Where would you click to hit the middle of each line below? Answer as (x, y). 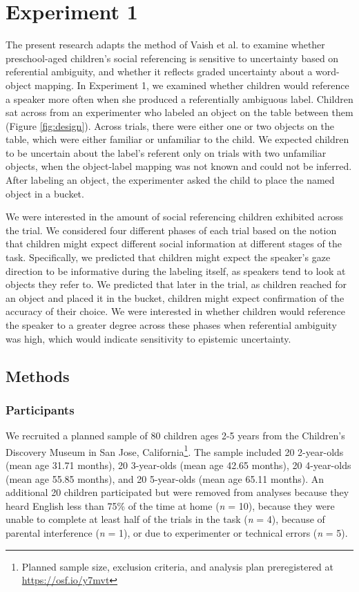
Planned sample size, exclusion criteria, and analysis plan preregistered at (177, 566)
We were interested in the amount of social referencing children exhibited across (174, 217)
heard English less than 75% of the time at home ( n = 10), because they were (170, 505)
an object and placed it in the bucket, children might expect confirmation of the (175, 297)
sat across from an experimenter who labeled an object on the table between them (179, 112)
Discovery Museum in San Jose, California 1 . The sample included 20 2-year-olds (175, 450)
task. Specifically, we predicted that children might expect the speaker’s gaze (168, 257)
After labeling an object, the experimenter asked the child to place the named (170, 180)
